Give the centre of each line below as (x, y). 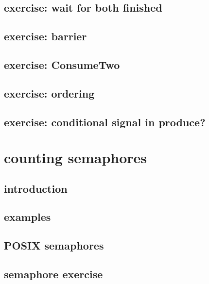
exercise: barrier (45, 36)
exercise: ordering (49, 93)
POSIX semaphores (54, 245)
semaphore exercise (53, 274)
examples (27, 217)
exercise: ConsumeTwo (62, 64)
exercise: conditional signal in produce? (105, 122)
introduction (36, 188)
